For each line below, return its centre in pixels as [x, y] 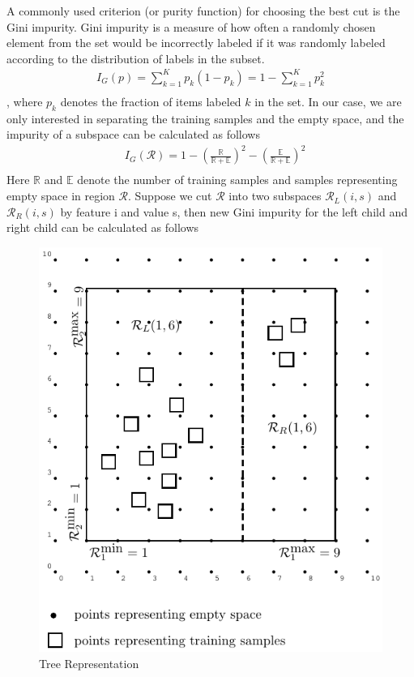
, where [25, 101]
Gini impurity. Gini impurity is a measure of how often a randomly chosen [191, 26]
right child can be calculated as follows [103, 227]
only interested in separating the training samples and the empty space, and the [205, 118]
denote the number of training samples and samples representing [237, 180]
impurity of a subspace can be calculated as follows [133, 134]
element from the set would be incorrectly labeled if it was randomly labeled [196, 43]
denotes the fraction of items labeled [151, 101]
